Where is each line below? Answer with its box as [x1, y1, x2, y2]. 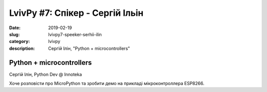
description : [9, 45, 35, 51]
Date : [9, 25, 21, 31]
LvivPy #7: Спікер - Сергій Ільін [9, 7, 143, 18]
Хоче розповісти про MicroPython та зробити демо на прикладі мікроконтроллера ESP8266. [9, 81, 205, 87]
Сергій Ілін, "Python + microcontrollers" [48, 45, 131, 51]
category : [9, 39, 30, 45]
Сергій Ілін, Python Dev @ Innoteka [9, 71, 82, 77]
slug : [9, 31, 20, 37]
